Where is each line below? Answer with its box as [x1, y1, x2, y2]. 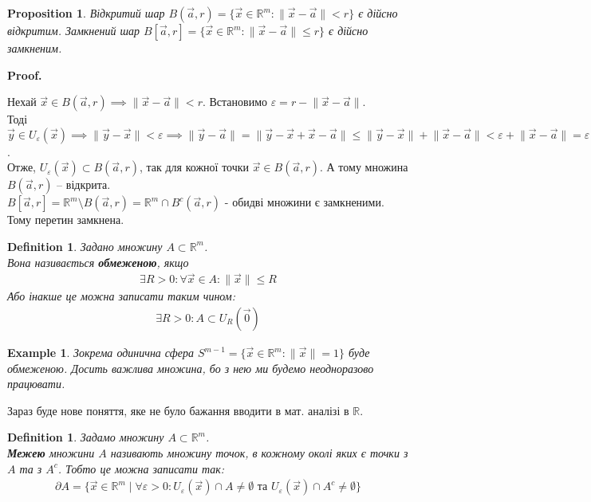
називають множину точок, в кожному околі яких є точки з [110, 445, 408, 461]
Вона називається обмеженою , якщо [7, 253, 189, 270]
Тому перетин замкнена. [7, 211, 124, 228]
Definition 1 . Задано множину [7, 237, 163, 254]
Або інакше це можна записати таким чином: [7, 288, 236, 304]
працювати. [7, 375, 65, 392]
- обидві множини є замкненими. [224, 194, 384, 210]
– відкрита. [57, 176, 111, 193]
